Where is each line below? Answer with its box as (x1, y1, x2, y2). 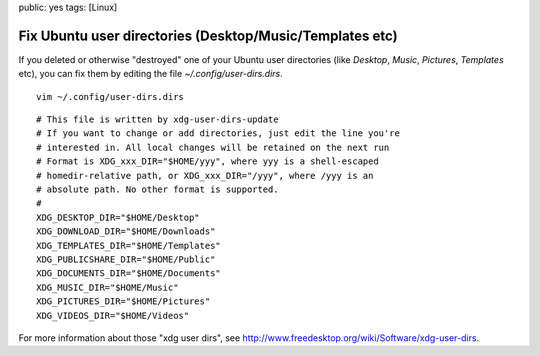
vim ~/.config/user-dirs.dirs (36, 91, 185, 102)
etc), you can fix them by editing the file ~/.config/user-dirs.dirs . (18, 68, 284, 80)
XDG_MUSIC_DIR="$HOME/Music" (36, 281, 179, 293)
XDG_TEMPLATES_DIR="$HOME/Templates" (36, 240, 222, 251)
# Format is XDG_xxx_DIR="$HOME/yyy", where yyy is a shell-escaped (36, 156, 379, 167)
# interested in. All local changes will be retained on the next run (36, 141, 390, 153)
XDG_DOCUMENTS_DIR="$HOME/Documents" (36, 268, 222, 279)
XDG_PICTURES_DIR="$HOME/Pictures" (36, 296, 211, 307)
